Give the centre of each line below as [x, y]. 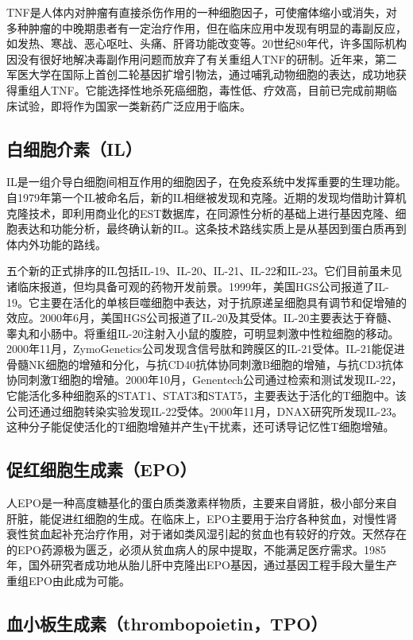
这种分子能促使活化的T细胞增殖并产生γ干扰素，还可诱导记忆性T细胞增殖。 [201, 427]
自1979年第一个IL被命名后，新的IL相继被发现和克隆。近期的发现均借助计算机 [206, 197]
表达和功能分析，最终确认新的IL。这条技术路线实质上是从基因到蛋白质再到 [212, 229]
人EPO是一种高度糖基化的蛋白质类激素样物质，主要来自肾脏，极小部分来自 [202, 503]
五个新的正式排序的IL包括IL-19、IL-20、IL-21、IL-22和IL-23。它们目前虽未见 [205, 271]
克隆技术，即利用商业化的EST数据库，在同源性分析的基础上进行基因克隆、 [201, 213]
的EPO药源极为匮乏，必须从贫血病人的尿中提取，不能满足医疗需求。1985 [196, 549]
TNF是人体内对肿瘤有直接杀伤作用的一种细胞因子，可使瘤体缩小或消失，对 [202, 12]
